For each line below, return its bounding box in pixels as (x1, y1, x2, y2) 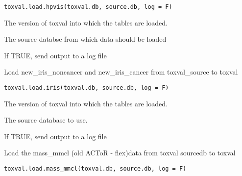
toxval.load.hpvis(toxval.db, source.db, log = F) (4, 3, 172, 10)
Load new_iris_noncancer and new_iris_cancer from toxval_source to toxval (4, 67, 238, 77)
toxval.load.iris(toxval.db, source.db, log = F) (4, 84, 169, 92)
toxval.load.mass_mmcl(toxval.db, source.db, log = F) (4, 165, 187, 173)
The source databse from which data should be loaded (4, 34, 167, 44)
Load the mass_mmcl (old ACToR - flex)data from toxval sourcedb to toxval (4, 148, 236, 158)
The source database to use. (4, 115, 88, 125)
